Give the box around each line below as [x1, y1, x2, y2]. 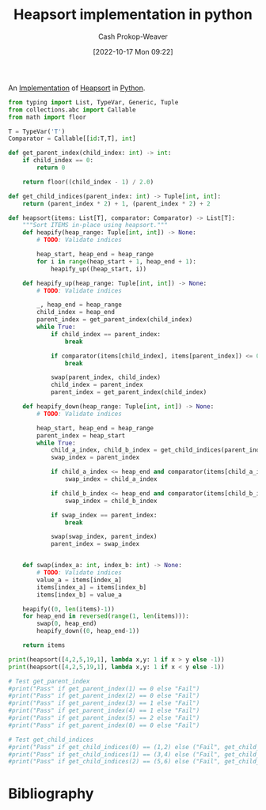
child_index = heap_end [36, 308, 115, 316]
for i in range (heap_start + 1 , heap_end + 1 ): [36, 257, 196, 266]
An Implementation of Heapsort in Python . [8, 83, 146, 93]
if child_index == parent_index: [50, 330, 161, 338]
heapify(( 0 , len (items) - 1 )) [22, 605, 115, 613]
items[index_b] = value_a [36, 591, 123, 599]
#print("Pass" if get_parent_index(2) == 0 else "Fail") [8, 692, 200, 700]
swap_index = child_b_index [64, 497, 158, 505]
